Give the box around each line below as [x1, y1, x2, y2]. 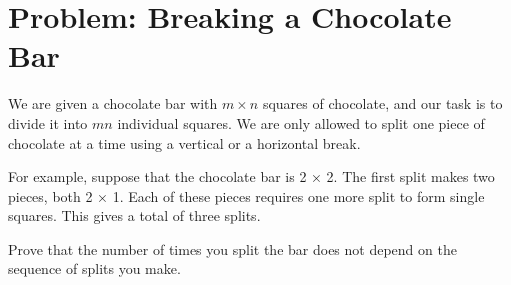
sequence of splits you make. [8, 258, 181, 279]
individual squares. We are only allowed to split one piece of [117, 112, 485, 133]
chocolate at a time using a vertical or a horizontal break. [8, 132, 361, 153]
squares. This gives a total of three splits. [8, 205, 261, 226]
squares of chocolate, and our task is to [262, 93, 503, 114]
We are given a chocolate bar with [8, 93, 218, 114]
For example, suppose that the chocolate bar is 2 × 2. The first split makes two [8, 166, 495, 187]
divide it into [8, 112, 88, 133]
